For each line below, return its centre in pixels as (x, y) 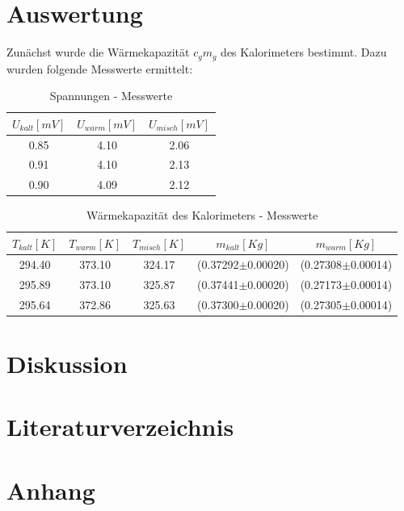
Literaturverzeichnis (120, 427)
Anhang (51, 490)
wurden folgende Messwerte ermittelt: (100, 68)
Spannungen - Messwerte (111, 96)
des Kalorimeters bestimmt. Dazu (304, 52)
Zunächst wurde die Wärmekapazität (98, 52)
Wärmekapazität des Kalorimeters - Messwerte (202, 215)
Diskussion (67, 363)
